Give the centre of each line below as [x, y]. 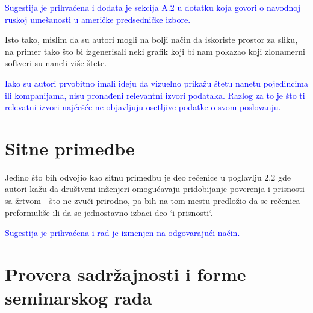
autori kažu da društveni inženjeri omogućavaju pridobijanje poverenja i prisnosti [155, 189]
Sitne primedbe [70, 148]
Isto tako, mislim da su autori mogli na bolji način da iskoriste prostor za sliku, [151, 39]
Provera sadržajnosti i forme [126, 274]
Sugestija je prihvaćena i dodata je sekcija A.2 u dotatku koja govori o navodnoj [153, 7]
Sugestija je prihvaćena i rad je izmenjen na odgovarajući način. [122, 233]
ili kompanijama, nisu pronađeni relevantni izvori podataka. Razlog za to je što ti [155, 95]
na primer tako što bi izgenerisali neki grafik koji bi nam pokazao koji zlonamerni [155, 51]
